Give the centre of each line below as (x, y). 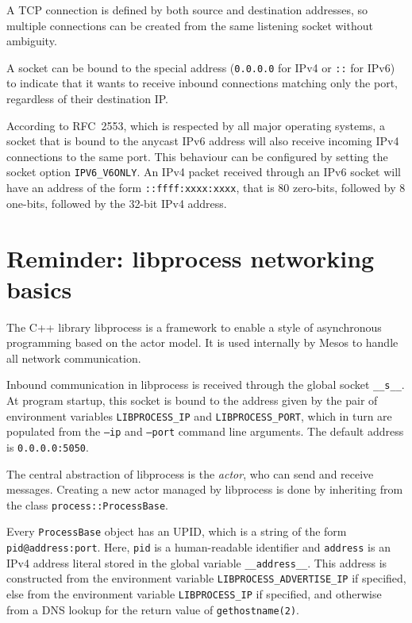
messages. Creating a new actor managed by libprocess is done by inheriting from (205, 489)
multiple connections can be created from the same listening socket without (190, 25)
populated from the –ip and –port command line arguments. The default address (205, 431)
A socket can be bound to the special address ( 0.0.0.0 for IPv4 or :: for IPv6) (201, 67)
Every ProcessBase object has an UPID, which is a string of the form (177, 531)
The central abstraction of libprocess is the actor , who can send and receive (190, 473)
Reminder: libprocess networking (191, 258)
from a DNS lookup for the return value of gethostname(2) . (153, 609)
